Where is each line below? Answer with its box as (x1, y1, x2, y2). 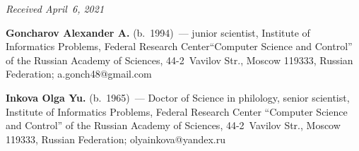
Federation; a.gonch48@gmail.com (6, 66, 152, 81)
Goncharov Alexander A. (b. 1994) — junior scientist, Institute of (6, 25, 310, 40)
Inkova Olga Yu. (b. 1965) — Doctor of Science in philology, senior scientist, (6, 90, 350, 104)
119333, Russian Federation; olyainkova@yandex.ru (6, 131, 225, 146)
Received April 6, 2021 (6, 1, 105, 16)
